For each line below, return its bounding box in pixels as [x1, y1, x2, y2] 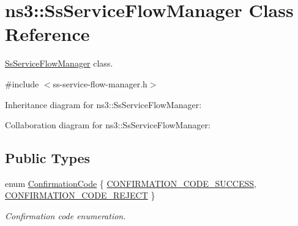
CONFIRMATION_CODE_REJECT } [5, 189, 155, 202]
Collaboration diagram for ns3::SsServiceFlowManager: [5, 118, 210, 131]
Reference [5, 21, 90, 46]
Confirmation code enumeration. [5, 210, 126, 222]
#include [5, 77, 39, 90]
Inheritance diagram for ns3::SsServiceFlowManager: [5, 98, 202, 111]
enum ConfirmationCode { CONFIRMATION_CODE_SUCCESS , [5, 177, 256, 189]
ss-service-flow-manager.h [53, 77, 147, 90]
